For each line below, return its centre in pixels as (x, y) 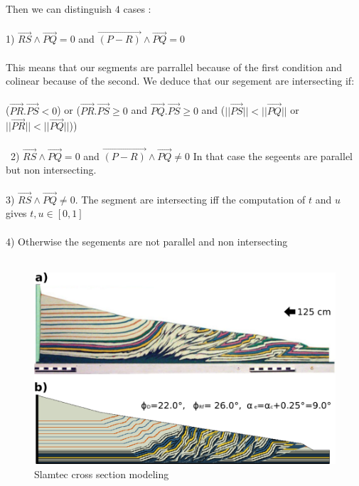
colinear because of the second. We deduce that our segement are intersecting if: (180, 81)
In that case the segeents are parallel (273, 155)
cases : (137, 9)
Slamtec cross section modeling (102, 474)
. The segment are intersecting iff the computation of (190, 199)
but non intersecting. (51, 170)
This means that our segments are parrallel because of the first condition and (174, 67)
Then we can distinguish (59, 9)
